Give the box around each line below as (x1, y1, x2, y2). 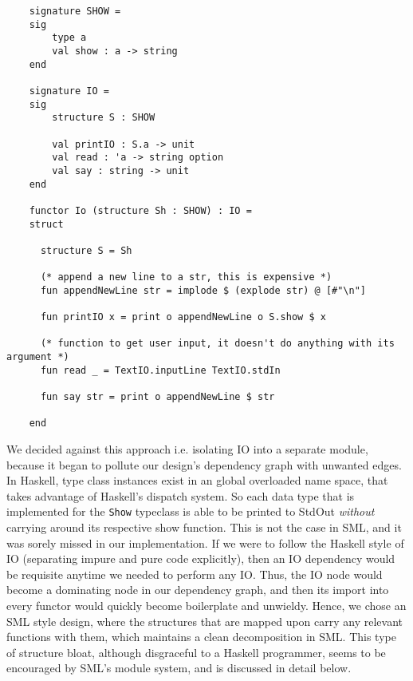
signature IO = (29, 85, 109, 97)
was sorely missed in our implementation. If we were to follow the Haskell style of (6, 534, 404, 551)
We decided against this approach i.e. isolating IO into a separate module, (6, 441, 368, 457)
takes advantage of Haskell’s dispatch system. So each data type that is (6, 487, 355, 504)
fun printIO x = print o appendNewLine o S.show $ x (40, 311, 326, 323)
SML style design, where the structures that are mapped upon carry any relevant (6, 612, 403, 629)
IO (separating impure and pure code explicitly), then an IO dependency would (6, 550, 395, 567)
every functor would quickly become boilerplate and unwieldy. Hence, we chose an (6, 597, 407, 613)
